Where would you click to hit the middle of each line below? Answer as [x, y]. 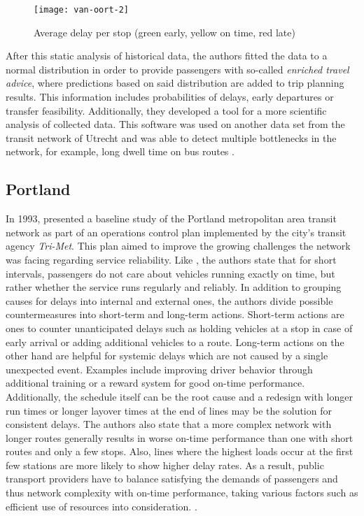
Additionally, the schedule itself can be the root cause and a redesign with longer [179, 396]
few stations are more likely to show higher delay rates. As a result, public [165, 465]
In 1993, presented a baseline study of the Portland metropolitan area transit [171, 218]
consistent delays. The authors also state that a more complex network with [169, 424]
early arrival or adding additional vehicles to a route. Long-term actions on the [175, 342]
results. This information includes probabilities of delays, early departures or [170, 97]
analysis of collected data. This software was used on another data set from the [175, 124]
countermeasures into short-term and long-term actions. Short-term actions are [175, 314]
